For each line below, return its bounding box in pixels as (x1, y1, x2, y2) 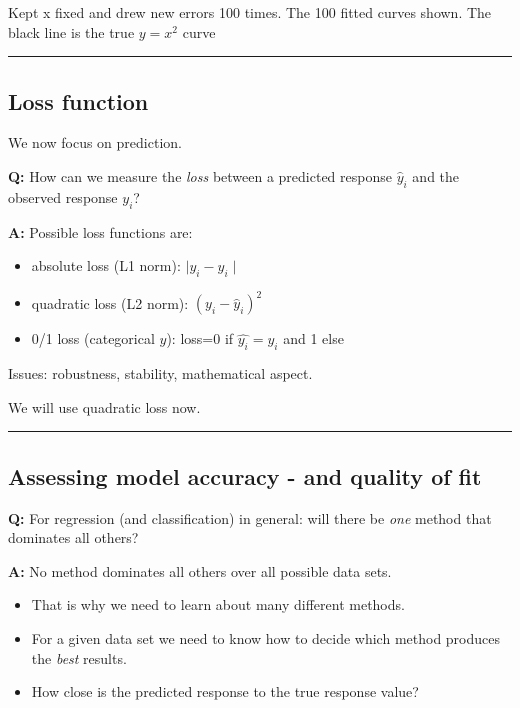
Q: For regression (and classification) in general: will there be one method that (8, 507, 492, 528)
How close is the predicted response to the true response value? (31, 681, 419, 702)
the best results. (31, 647, 127, 668)
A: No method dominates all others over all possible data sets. (8, 560, 392, 581)
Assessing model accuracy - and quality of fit (8, 460, 482, 491)
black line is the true (8, 21, 135, 42)
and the (412, 165, 460, 186)
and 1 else (283, 328, 344, 349)
